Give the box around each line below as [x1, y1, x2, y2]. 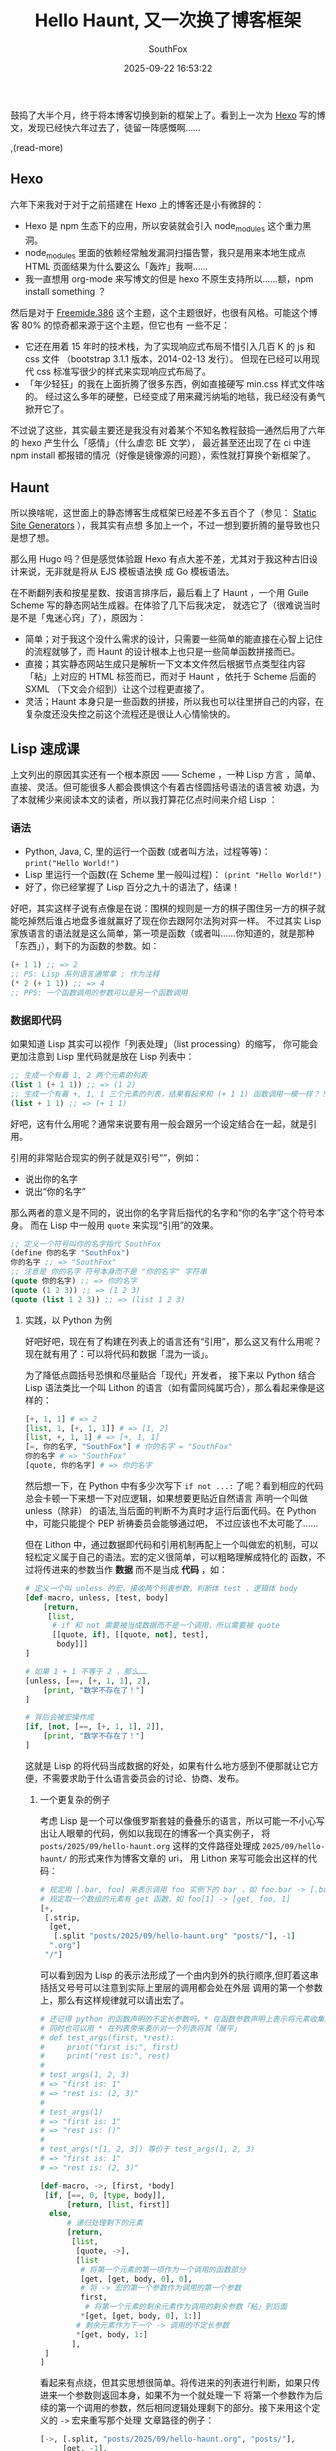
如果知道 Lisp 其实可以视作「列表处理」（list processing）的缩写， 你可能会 [10, 1038, 318, 1050]
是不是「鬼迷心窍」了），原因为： [10, 612, 147, 624]
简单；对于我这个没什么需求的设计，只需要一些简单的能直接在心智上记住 [24, 633, 323, 645]
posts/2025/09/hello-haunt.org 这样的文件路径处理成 [39, 1839, 261, 1851]
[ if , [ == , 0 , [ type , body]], [44, 2190, 167, 2200]
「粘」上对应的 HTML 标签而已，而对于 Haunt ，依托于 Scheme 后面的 [24, 671, 317, 683]
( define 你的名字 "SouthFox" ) [10, 1248, 130, 1258]
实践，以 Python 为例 [24, 1314, 113, 1326]
